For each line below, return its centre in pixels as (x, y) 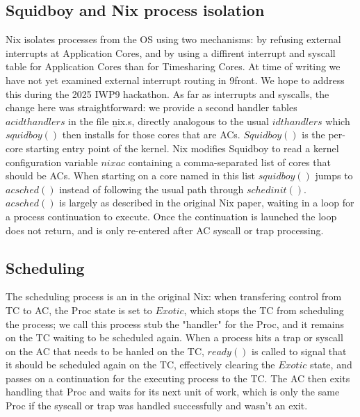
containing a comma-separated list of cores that (229, 162)
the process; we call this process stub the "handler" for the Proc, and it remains (175, 324)
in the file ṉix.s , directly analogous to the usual (169, 121)
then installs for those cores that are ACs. (151, 134)
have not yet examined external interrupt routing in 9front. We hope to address (175, 80)
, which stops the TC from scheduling (264, 310)
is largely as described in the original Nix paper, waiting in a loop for (207, 203)
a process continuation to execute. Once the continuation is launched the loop (171, 216)
